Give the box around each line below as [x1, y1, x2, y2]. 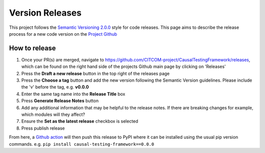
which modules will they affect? [21, 111, 85, 117]
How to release [9, 44, 56, 52]
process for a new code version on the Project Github [9, 31, 117, 37]
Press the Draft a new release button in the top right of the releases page [21, 70, 170, 76]
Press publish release [21, 125, 65, 131]
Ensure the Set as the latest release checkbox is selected [21, 118, 138, 124]
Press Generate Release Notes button [21, 98, 99, 104]
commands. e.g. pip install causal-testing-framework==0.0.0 [9, 141, 155, 147]
